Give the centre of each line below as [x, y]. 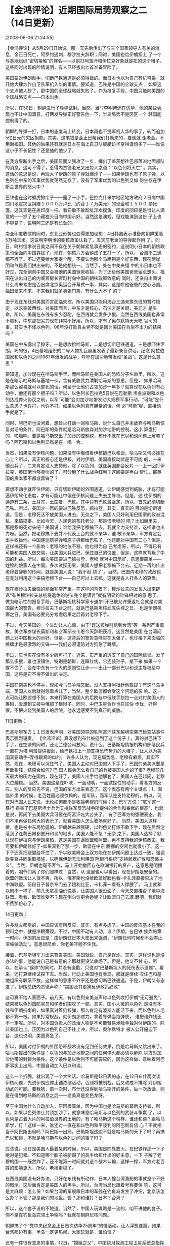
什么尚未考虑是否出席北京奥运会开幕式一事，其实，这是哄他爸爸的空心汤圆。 [85, 284]
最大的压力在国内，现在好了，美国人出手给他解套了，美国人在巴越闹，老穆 [87, 776]
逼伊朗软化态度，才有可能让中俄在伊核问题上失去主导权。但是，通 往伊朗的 [83, 495]
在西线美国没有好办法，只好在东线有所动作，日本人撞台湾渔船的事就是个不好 [85, 1178]
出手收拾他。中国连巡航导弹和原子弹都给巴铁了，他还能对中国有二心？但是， [85, 540]
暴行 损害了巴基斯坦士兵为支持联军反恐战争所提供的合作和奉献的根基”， [80, 808]
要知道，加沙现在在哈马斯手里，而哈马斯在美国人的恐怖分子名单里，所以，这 [85, 374]
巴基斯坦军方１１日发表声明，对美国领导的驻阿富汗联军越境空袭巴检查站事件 [85, 732]
